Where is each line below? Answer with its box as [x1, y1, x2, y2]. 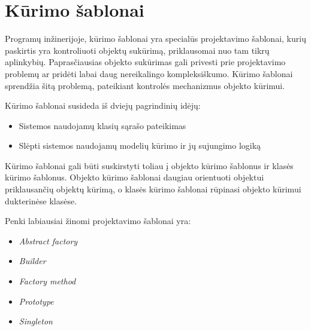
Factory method [19, 275, 76, 287]
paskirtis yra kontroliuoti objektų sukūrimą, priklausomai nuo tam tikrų [5, 44, 270, 56]
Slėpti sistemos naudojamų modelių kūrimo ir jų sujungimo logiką [19, 139, 261, 152]
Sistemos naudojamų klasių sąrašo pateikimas [19, 119, 186, 131]
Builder [19, 255, 46, 267]
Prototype [19, 295, 54, 307]
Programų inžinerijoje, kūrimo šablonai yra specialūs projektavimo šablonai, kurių [5, 32, 306, 45]
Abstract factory [19, 234, 78, 247]
